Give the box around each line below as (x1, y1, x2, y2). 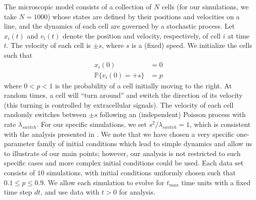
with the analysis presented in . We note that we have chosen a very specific (4, 128, 234, 139)
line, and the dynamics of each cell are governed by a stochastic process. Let (4, 21, 235, 31)
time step (4, 187, 32, 197)
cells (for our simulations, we (162, 1, 249, 11)
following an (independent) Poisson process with (99, 109, 246, 120)
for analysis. (119, 187, 156, 197)
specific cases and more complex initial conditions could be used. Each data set (4, 158, 244, 168)
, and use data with (40, 187, 99, 197)
